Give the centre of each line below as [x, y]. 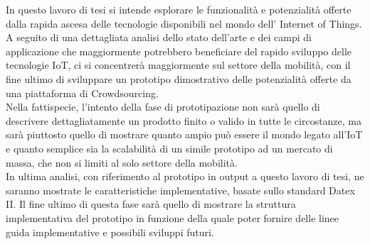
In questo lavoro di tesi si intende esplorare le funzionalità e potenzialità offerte [179, 9]
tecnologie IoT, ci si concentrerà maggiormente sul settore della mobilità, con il [178, 65]
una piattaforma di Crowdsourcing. [82, 93]
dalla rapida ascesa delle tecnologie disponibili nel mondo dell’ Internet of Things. [184, 23]
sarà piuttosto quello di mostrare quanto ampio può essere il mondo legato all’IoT [184, 134]
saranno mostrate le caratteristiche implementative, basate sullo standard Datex [180, 190]
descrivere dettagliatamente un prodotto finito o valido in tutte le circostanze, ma [184, 120]
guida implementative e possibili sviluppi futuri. [110, 232]
